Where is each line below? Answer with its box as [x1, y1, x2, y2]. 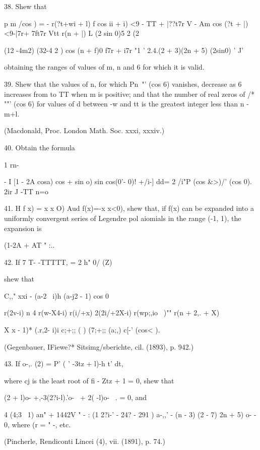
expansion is [4, 222, 42, 233]
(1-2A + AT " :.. [4, 240, 55, 250]
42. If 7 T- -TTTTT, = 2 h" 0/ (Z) [4, 256, 112, 267]
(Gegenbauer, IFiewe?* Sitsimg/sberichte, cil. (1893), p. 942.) [4, 341, 194, 352]
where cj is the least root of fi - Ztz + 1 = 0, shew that [4, 375, 174, 385]
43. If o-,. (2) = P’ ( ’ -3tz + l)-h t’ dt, [4, 358, 123, 369]
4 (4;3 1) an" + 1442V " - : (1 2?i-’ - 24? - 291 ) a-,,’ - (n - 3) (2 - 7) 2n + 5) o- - [4, 409, 256, 420]
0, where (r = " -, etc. [4, 419, 71, 429]
